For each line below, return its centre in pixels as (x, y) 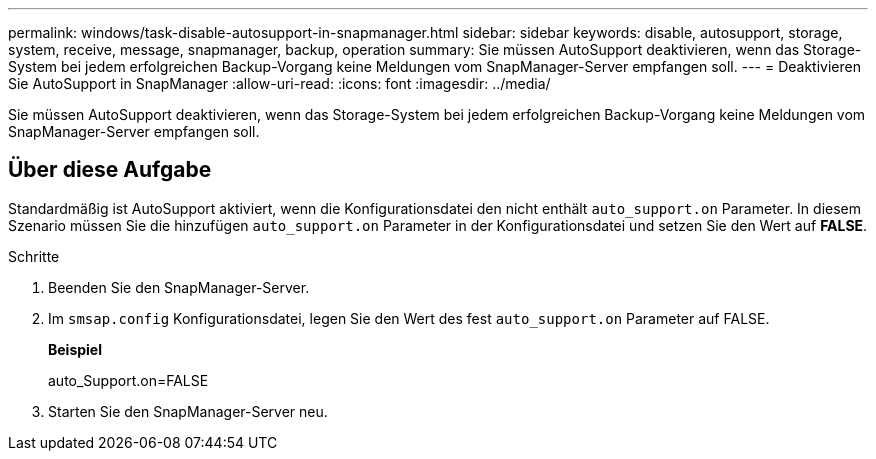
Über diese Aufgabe (110, 170)
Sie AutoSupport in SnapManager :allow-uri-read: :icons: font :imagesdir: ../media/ (279, 83)
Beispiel (75, 349)
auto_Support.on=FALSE (128, 380)
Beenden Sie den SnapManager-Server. (179, 287)
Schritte (34, 256)
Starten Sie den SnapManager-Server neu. (188, 411)
